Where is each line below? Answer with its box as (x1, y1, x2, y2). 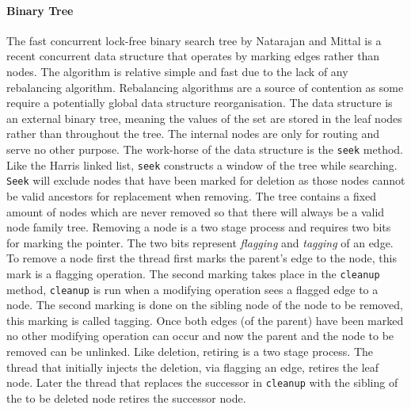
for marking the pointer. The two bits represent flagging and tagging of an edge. (6, 234, 394, 250)
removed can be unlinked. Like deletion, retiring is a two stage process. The (6, 342, 374, 359)
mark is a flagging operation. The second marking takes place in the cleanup (6, 265, 380, 281)
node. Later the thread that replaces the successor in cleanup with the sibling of (6, 374, 398, 391)
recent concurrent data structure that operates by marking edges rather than (6, 48, 380, 64)
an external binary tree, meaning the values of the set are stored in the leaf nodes (6, 109, 402, 126)
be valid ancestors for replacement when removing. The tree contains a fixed (6, 187, 377, 204)
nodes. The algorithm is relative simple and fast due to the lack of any (6, 63, 348, 79)
